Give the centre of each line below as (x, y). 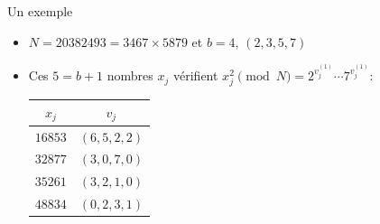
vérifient (196, 75)
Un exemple (40, 11)
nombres (130, 75)
